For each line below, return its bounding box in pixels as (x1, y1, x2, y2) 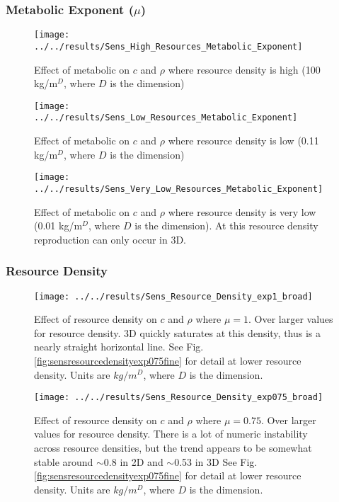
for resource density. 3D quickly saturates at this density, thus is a (34, 325, 321, 340)
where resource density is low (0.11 (168, 133, 319, 148)
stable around (34, 454, 93, 469)
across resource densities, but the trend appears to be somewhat (34, 440, 312, 455)
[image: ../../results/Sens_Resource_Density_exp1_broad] (34, 291, 313, 302)
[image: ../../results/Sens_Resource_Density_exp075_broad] (34, 392, 323, 403)
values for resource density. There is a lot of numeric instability (34, 426, 308, 441)
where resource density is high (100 (168, 62, 321, 76)
